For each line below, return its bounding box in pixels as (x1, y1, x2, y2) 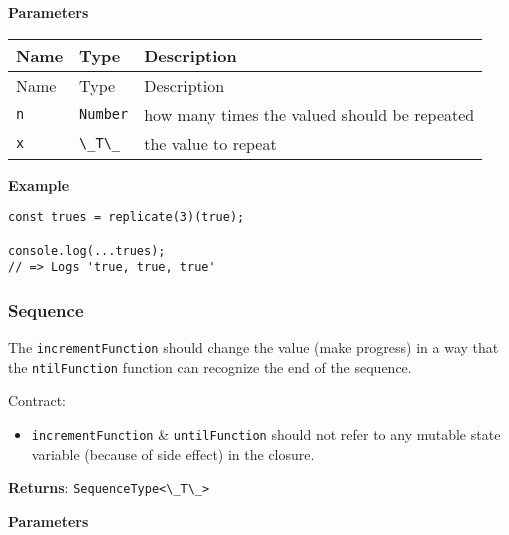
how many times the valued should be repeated (144, 102, 475, 126)
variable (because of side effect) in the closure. (31, 443, 315, 464)
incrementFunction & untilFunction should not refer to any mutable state (31, 423, 501, 444)
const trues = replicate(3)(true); (8, 210, 245, 225)
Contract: (8, 390, 66, 411)
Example (8, 174, 70, 195)
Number (79, 106, 129, 123)
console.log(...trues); (8, 243, 166, 258)
